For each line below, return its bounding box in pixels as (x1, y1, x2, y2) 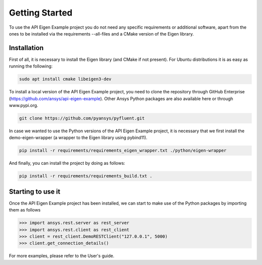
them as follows (9, 207, 41, 213)
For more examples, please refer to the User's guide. (9, 253, 115, 259)
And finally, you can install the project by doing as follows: (9, 160, 126, 166)
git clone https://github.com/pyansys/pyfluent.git (19, 115, 145, 121)
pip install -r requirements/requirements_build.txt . (19, 173, 152, 179)
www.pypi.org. (9, 102, 38, 108)
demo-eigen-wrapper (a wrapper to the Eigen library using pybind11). (9, 135, 147, 141)
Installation (9, 44, 44, 52)
